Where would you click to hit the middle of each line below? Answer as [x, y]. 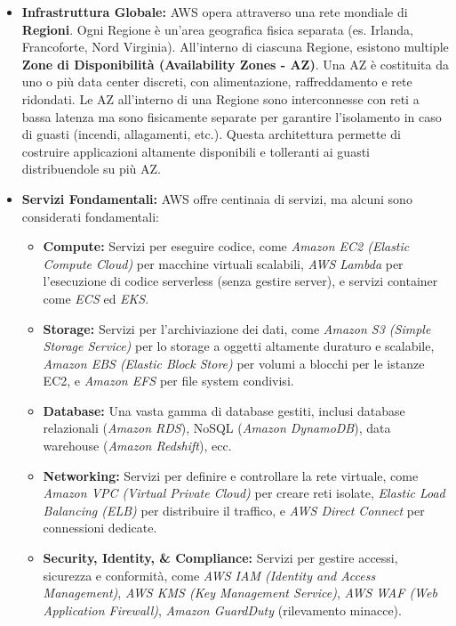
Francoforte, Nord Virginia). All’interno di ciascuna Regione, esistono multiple [235, 47]
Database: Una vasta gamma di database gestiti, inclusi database [224, 410]
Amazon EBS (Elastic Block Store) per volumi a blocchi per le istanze [234, 363]
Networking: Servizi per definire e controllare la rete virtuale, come [231, 475]
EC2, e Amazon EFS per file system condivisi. [168, 381]
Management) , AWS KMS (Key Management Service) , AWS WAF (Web [240, 593]
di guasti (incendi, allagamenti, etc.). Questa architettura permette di [211, 134]
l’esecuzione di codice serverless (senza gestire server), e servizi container [240, 281]
